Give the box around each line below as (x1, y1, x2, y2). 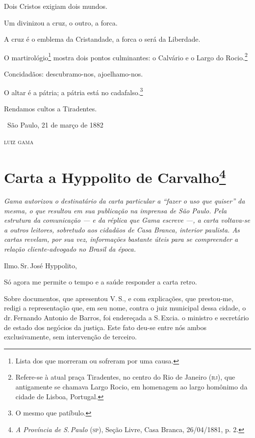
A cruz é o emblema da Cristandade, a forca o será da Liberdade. (4, 34, 201, 44)
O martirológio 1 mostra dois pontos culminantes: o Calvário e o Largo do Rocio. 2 (4, 51, 248, 62)
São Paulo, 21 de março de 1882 (7, 120, 103, 130)
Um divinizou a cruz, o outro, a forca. (4, 17, 118, 27)
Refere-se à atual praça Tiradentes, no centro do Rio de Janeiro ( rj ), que (15, 372, 235, 382)
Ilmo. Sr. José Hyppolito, (4, 260, 77, 270)
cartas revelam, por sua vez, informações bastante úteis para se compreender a (4, 234, 238, 244)
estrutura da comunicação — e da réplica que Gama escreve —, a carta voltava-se (4, 215, 250, 225)
